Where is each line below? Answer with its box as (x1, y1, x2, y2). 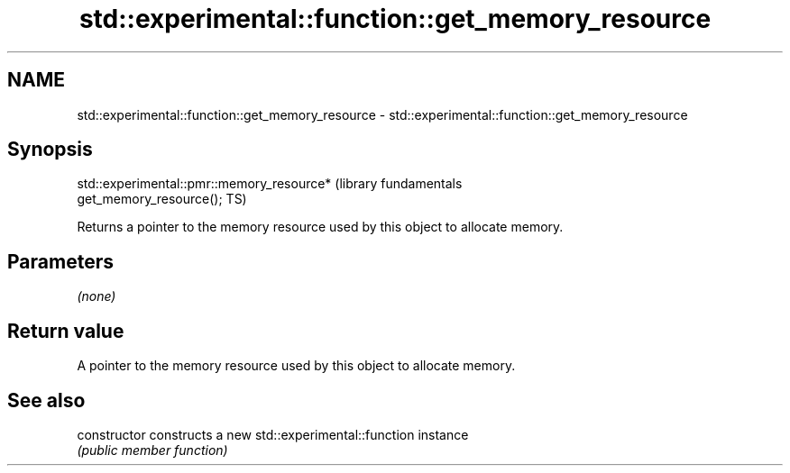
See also (7, 388, 86, 412)
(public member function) (77, 441, 228, 458)
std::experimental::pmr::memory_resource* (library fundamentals (77, 176, 463, 192)
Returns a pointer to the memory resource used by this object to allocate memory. (77, 219, 564, 235)
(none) (77, 288, 116, 305)
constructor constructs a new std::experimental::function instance (77, 426, 469, 442)
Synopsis (7, 138, 93, 161)
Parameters (7, 250, 114, 273)
